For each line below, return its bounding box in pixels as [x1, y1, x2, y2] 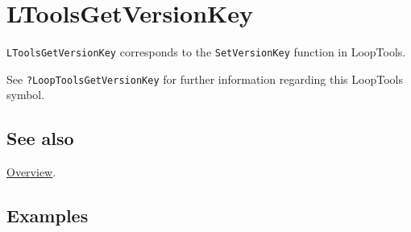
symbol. [6, 86, 45, 103]
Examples [6, 203, 89, 228]
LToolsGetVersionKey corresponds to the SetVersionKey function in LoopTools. [6, 43, 406, 60]
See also [6, 126, 74, 151]
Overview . [6, 164, 56, 180]
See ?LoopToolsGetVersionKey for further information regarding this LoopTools [6, 70, 403, 87]
